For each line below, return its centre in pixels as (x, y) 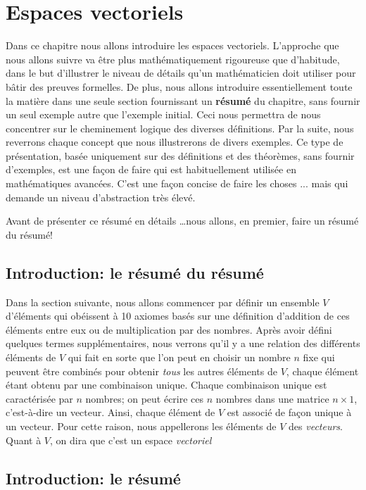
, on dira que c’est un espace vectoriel (131, 440)
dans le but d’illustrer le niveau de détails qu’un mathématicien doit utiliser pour (181, 73)
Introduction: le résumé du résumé (135, 272)
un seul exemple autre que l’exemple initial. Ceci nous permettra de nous (163, 114)
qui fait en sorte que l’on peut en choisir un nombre (179, 357)
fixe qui (319, 357)
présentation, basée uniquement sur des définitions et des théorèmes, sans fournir (180, 155)
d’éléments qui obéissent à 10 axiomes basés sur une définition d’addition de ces (178, 316)
